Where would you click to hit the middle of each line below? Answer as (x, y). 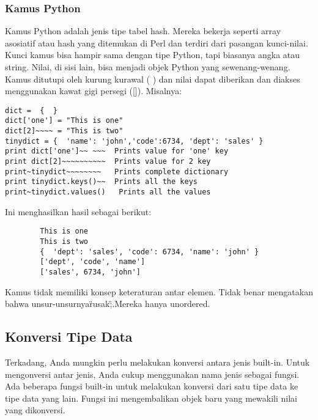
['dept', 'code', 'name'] (93, 262)
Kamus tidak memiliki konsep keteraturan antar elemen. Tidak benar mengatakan (159, 291)
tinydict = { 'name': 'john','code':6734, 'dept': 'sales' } (134, 141)
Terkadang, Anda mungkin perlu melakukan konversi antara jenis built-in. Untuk (157, 362)
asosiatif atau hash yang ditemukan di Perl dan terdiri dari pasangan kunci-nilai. (157, 42)
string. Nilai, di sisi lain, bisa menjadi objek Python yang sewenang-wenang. (148, 67)
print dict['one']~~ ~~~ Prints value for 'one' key (117, 151)
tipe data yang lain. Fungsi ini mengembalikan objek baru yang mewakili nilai (151, 398)
